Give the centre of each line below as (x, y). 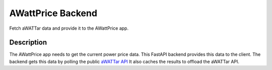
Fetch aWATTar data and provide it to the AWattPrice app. (69, 28)
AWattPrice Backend (53, 13)
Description (28, 43)
